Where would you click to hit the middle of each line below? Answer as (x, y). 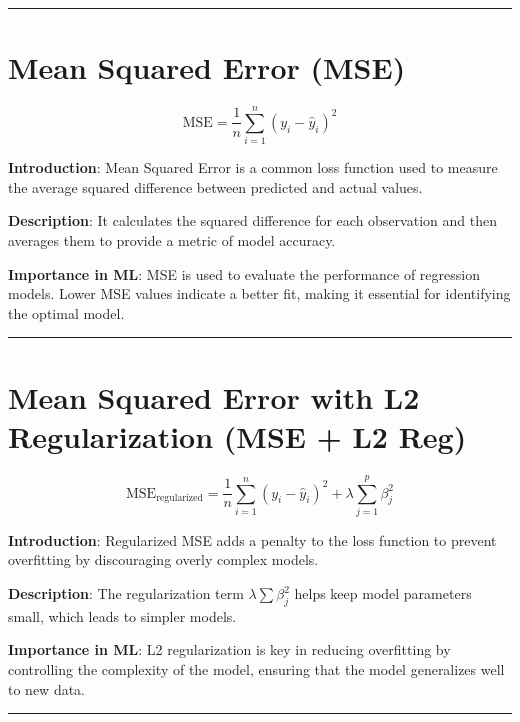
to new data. (46, 688)
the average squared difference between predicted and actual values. (215, 186)
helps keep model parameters (383, 593)
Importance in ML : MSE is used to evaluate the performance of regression (244, 273)
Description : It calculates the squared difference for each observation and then (252, 220)
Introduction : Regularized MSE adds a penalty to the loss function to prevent (252, 539)
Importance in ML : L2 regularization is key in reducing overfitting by (229, 649)
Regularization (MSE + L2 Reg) (237, 435)
